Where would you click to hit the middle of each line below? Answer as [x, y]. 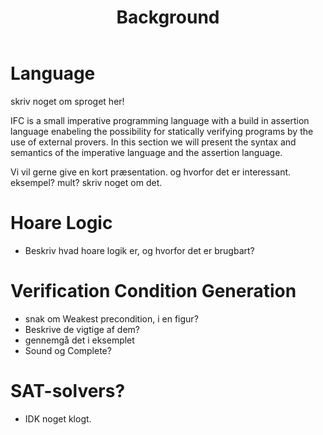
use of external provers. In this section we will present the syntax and [153, 142]
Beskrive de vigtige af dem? [82, 329]
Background [168, 17]
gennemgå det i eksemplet [79, 340]
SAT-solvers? [68, 391]
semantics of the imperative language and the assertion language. [146, 152]
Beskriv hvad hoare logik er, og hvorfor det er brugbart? [139, 250]
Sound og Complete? [68, 350]
